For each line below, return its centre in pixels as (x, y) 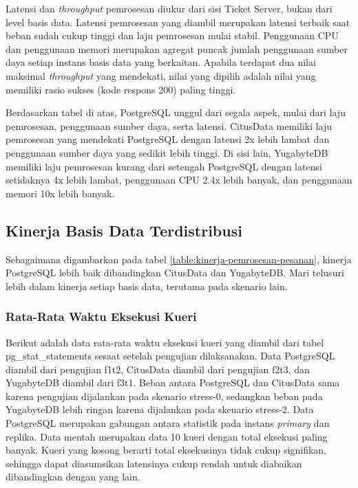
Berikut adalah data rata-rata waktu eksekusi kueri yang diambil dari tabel (165, 342)
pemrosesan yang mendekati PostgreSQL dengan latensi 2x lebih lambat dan (168, 139)
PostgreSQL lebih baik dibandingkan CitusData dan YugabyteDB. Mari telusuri (175, 273)
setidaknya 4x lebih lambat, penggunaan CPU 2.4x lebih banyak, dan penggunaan (179, 180)
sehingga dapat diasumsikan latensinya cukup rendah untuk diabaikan (154, 463)
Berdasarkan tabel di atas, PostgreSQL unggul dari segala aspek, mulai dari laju (176, 112)
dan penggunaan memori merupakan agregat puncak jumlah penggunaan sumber (177, 48)
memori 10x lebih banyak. (60, 193)
